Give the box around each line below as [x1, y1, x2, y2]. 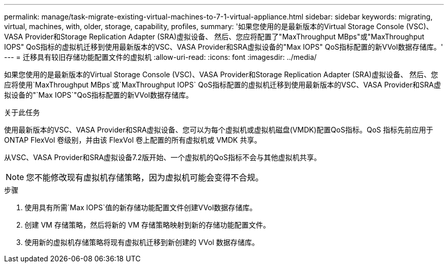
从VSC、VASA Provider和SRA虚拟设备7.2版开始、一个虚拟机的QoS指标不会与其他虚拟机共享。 [4, 153, 321, 162]
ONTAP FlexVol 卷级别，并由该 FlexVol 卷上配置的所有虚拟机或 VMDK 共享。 [4, 136, 261, 144]
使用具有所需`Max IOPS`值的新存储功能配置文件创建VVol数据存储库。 [25, 203, 257, 212]
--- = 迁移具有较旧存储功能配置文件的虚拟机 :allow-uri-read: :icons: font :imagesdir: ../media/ [4, 53, 317, 61]
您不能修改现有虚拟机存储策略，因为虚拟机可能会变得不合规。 [26, 172, 264, 183]
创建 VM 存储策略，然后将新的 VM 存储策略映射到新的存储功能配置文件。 [25, 220, 271, 229]
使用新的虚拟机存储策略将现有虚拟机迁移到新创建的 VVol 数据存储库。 [25, 238, 259, 247]
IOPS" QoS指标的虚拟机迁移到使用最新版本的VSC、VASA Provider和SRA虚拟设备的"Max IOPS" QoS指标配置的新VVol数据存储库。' [4, 42, 443, 51]
